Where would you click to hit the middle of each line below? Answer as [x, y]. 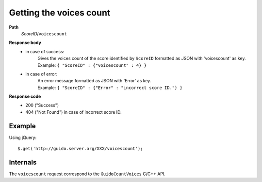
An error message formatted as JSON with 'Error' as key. [94, 81]
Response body [25, 43]
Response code [25, 96]
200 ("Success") [42, 105]
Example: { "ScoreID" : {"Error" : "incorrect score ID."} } [110, 88]
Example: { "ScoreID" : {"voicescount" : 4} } [92, 65]
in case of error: [41, 74]
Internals [23, 162]
